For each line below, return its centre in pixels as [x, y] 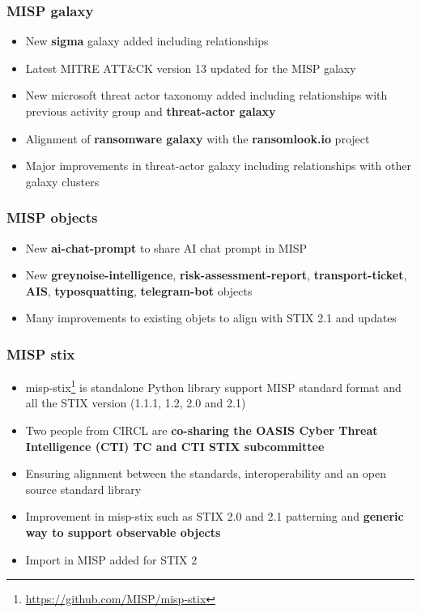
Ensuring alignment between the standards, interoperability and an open [206, 473]
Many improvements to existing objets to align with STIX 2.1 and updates [211, 318]
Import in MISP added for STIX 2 [111, 559]
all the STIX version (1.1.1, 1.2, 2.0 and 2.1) [136, 403]
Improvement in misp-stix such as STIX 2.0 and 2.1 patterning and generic [215, 516]
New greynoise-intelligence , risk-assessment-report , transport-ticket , [216, 275]
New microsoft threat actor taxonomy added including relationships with [206, 95]
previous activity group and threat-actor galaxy [151, 111]
